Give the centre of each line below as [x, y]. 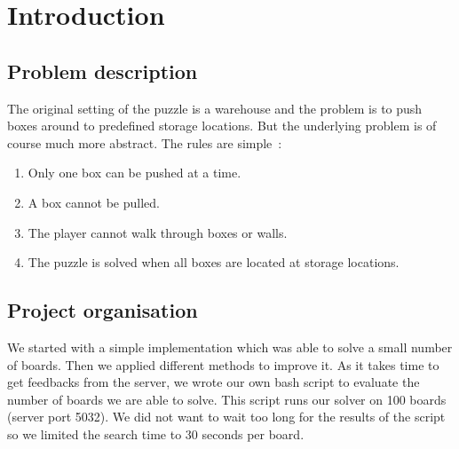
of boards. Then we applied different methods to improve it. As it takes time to [223, 364]
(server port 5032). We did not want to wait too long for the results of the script [226, 417]
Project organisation [103, 310]
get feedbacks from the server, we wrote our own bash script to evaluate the [214, 382]
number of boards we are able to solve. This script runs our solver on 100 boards [227, 399]
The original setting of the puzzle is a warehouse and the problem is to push [215, 108]
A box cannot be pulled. [94, 202]
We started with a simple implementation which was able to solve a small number [230, 347]
